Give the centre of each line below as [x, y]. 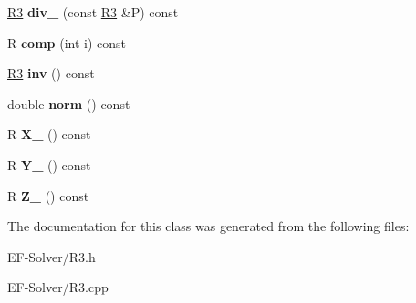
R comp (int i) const [67, 42]
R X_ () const [49, 134]
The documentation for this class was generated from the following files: [208, 226]
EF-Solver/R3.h [52, 256]
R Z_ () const [48, 195]
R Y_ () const [49, 164]
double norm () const [69, 103]
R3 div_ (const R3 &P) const [93, 12]
